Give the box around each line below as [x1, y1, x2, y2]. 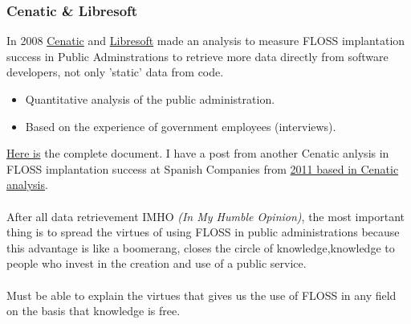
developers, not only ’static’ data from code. [6, 64, 224, 80]
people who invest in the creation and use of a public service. [6, 255, 307, 272]
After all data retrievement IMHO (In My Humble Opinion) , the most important [6, 207, 405, 224]
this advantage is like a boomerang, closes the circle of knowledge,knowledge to [6, 239, 395, 256]
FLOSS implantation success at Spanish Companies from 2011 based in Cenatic [6, 160, 399, 177]
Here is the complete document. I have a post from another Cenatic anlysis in [6, 145, 389, 162]
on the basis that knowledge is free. [6, 302, 181, 319]
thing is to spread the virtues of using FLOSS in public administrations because [6, 224, 400, 240]
